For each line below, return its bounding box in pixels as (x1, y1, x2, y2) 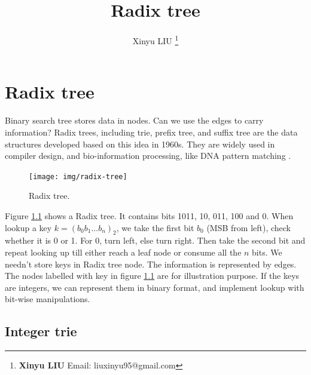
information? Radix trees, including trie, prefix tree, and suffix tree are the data (5, 125, 298, 138)
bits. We (252, 245, 282, 258)
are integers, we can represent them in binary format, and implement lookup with (5, 281, 304, 293)
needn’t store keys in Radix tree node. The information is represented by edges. (5, 257, 297, 270)
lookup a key (5, 221, 52, 233)
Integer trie (5, 322, 77, 340)
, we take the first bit (116, 221, 194, 233)
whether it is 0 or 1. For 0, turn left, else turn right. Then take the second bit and (5, 234, 306, 247)
